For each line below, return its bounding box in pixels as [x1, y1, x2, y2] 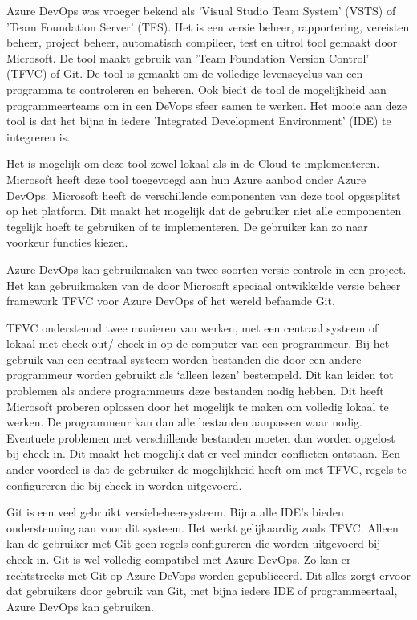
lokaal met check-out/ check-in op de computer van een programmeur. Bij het [6, 335, 390, 352]
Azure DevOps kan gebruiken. [6, 598, 154, 614]
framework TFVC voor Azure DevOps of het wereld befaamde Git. [6, 292, 335, 309]
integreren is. [6, 128, 71, 145]
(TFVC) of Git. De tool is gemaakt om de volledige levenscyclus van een [6, 65, 363, 82]
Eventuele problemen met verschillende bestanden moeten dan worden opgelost [6, 429, 395, 446]
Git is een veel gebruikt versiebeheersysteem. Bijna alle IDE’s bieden [6, 504, 344, 520]
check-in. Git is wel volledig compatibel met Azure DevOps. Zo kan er [6, 551, 351, 567]
